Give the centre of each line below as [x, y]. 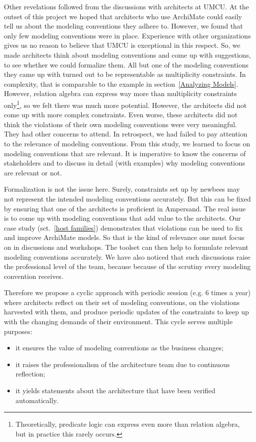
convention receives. [34, 276]
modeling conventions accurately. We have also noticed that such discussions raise [127, 256]
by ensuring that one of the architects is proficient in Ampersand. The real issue [125, 208]
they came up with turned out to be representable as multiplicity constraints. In [125, 74]
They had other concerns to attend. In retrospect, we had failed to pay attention [126, 134]
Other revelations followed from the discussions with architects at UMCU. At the [127, 6]
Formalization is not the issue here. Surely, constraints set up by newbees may [122, 189]
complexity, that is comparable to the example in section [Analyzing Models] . [121, 84]
